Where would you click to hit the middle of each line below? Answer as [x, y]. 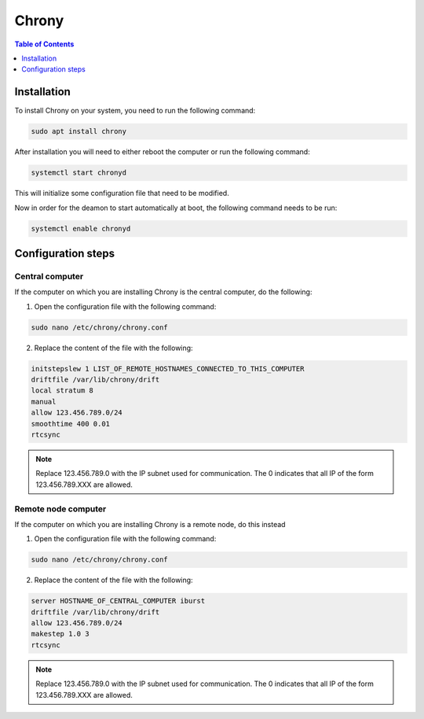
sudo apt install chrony [79, 131]
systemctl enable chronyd [81, 229]
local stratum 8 [62, 391]
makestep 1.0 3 [60, 634]
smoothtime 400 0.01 [70, 424]
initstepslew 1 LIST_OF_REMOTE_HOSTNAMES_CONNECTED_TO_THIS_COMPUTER [168, 369]
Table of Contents [44, 44]
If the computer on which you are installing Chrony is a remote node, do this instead [150, 524]
